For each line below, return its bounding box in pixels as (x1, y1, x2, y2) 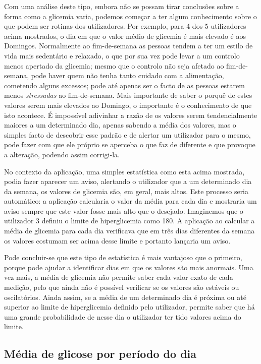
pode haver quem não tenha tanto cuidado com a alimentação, (31, 70, 224, 81)
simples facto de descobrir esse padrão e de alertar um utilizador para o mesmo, (4, 129, 251, 140)
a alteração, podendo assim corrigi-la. (4, 149, 120, 159)
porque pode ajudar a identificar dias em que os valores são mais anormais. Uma (4, 262, 253, 272)
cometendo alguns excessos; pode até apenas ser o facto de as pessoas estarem (4, 80, 245, 90)
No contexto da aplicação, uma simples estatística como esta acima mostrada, (4, 166, 245, 176)
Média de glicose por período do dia (4, 346, 197, 361)
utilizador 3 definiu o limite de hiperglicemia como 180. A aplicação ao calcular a (4, 215, 255, 226)
